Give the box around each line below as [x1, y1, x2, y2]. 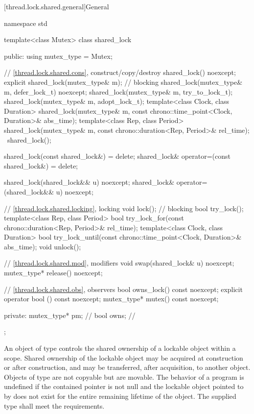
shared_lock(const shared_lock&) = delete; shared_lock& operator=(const [4, 151, 231, 161]
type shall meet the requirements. [4, 400, 105, 411]
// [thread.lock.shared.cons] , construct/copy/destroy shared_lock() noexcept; [4, 67, 236, 77]
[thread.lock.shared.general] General [4, 1, 109, 11]
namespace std [4, 18, 47, 28]
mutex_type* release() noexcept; [4, 268, 103, 278]
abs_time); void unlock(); [4, 241, 81, 251]
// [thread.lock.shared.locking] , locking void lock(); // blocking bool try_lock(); [4, 203, 244, 213]
